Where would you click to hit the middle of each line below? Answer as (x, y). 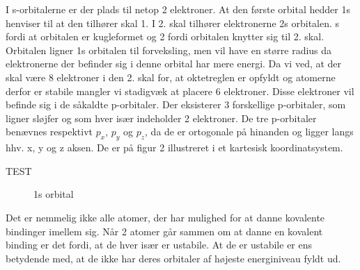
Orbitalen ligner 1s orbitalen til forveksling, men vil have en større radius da (169, 50)
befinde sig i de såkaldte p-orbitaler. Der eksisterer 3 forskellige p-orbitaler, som (176, 104)
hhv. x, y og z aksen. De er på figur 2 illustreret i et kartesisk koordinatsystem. (174, 147)
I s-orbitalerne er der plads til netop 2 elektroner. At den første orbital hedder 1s (178, 9)
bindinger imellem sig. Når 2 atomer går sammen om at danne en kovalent (164, 231)
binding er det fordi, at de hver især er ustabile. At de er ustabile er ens (159, 245)
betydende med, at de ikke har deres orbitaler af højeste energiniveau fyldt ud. (173, 258)
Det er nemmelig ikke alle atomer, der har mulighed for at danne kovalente (165, 217)
